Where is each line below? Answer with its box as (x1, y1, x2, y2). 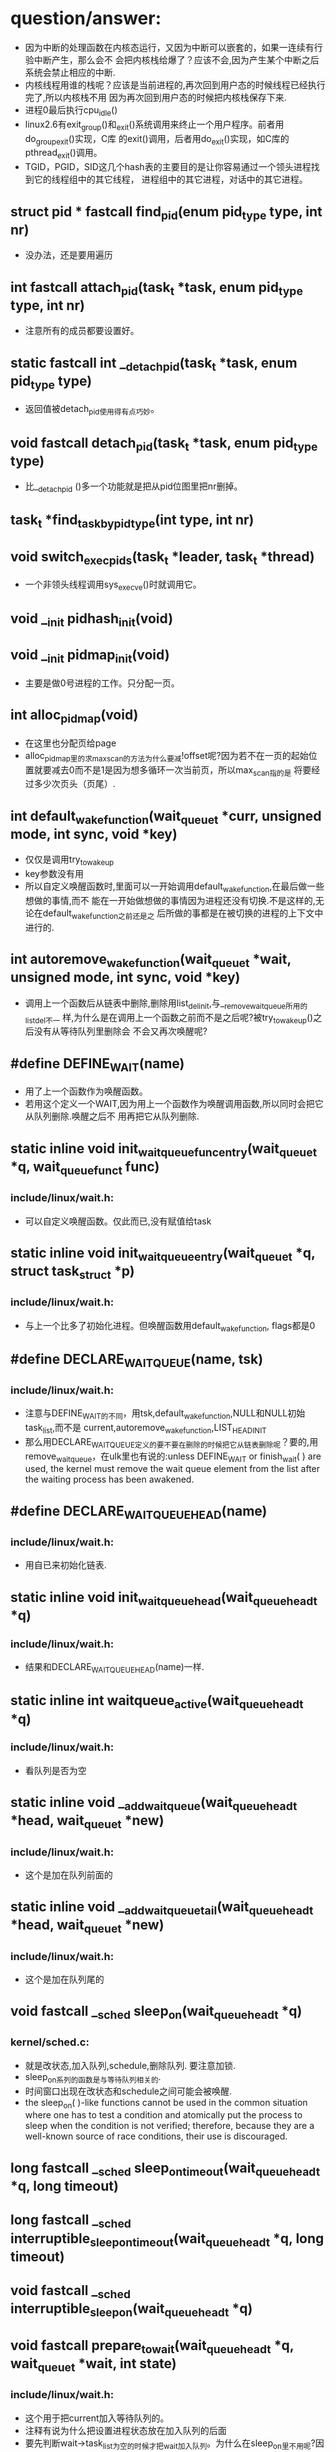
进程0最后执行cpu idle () (24, 103, 118, 118)
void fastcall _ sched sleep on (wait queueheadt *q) (10, 2003, 303, 2022)
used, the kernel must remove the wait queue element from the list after (24, 1463, 321, 1475)
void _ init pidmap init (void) (10, 647, 170, 666)
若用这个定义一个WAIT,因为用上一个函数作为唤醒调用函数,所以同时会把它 (24, 1098, 324, 1110)
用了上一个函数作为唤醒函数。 (24, 1085, 148, 1097)
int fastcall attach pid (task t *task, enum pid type (10, 278, 303, 298)
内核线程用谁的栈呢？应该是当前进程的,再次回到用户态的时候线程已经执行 (24, 78, 326, 91)
